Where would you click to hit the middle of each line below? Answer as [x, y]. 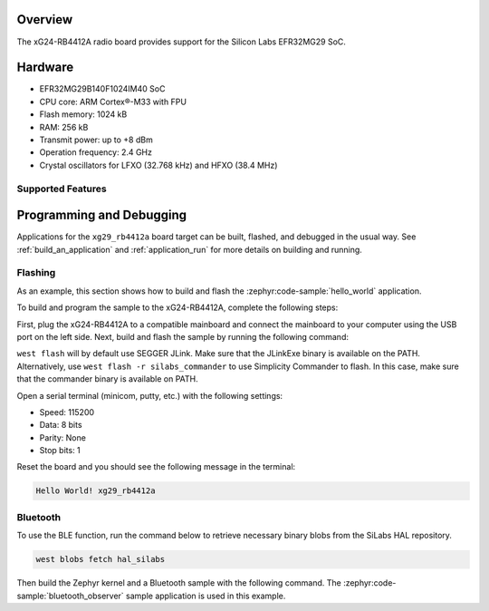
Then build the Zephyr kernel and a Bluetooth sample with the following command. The [179, 583]
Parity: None [62, 437]
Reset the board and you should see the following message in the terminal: [156, 467]
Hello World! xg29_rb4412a [96, 491]
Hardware [45, 68]
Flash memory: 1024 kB [83, 114]
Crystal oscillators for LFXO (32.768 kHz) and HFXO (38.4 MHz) [158, 165]
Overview [45, 19]
